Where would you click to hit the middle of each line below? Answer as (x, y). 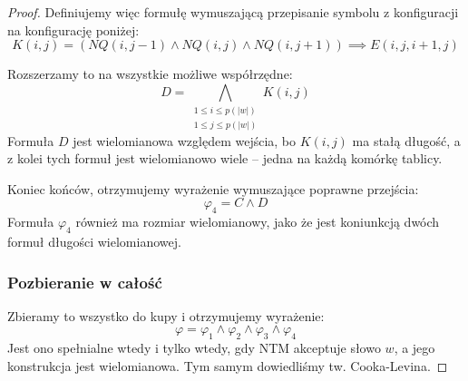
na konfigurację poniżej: (73, 29)
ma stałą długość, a (406, 140)
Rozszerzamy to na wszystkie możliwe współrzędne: (150, 74)
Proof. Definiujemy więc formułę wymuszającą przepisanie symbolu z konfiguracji (233, 12)
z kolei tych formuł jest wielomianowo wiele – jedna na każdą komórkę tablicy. (225, 158)
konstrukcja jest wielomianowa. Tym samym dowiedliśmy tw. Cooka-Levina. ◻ (228, 365)
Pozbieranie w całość (85, 282)
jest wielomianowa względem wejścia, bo (185, 140)
